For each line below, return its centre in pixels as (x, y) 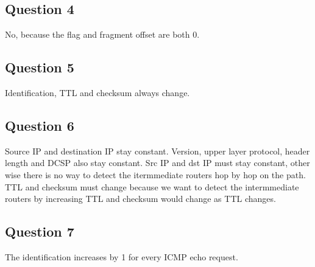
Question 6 (40, 125)
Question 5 (40, 67)
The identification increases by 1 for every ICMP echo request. (122, 256)
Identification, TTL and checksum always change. (97, 92)
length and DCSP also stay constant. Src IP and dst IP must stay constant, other (157, 163)
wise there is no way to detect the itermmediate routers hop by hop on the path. (155, 174)
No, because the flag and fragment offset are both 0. (102, 34)
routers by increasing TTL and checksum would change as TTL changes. (140, 199)
